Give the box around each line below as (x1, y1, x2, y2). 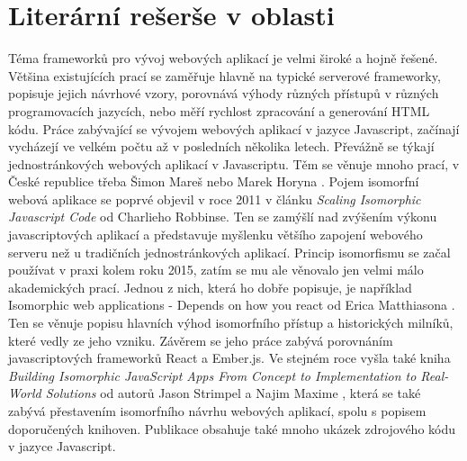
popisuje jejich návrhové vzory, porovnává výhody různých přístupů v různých (8, 84, 439, 103)
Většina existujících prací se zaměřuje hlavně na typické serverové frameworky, (8, 66, 441, 85)
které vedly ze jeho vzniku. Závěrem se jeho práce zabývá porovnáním (8, 330, 393, 349)
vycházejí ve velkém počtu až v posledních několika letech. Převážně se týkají (8, 137, 435, 156)
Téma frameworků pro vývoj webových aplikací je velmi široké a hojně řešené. (8, 49, 438, 68)
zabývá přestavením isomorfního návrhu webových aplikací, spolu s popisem (8, 402, 427, 420)
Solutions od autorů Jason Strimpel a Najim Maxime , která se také (45, 384, 421, 402)
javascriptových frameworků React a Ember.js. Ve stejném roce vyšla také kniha (8, 348, 451, 367)
